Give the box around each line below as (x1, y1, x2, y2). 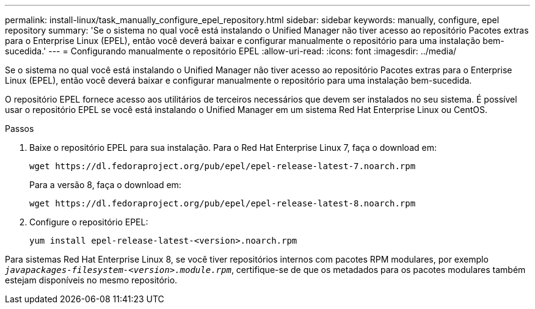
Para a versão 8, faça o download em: (29, 180, 181, 190)
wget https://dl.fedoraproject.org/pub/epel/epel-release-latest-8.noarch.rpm (29, 198, 416, 208)
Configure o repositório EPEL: (29, 217, 148, 227)
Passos (5, 123, 34, 134)
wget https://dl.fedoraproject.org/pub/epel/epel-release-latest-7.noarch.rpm (29, 161, 416, 171)
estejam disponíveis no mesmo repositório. (5, 275, 178, 285)
